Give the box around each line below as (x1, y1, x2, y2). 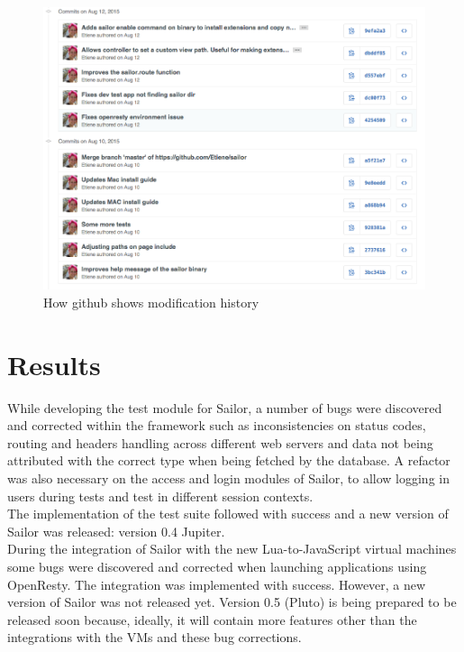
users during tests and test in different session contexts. (7, 486, 314, 505)
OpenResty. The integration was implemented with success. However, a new (7, 574, 426, 593)
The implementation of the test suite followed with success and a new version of (7, 504, 449, 523)
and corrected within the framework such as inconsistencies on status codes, (7, 416, 426, 435)
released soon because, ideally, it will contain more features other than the (7, 610, 417, 629)
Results (7, 345, 101, 382)
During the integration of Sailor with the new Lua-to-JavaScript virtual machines (7, 539, 457, 558)
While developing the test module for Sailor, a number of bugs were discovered (7, 398, 442, 417)
